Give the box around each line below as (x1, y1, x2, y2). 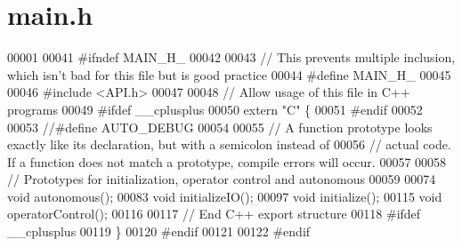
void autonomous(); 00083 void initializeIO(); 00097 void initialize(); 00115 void (7, 187, 442, 205)
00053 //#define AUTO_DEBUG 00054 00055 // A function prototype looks (7, 117, 433, 136)
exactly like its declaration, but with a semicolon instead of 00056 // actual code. (7, 135, 451, 154)
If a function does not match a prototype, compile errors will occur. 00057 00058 (7, 152, 447, 171)
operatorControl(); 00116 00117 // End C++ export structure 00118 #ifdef (7, 204, 421, 223)
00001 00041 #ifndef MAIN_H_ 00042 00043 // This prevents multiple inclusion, (7, 48, 456, 67)
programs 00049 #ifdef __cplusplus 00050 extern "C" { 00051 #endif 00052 (7, 100, 423, 118)
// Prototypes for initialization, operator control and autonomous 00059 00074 (7, 170, 436, 188)
